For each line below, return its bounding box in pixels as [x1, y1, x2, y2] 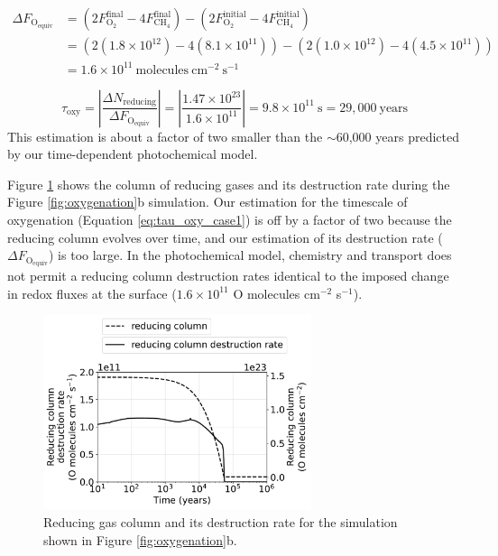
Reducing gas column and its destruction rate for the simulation [43, 513, 398, 532]
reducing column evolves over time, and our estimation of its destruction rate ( [7, 227, 443, 246]
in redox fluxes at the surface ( [7, 283, 177, 302]
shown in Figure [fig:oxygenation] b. [43, 530, 237, 549]
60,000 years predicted [336, 126, 459, 145]
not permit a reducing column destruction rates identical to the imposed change [7, 266, 449, 285]
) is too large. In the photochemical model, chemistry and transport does [49, 246, 452, 264]
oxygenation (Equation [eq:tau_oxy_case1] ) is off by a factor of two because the [7, 209, 452, 228]
